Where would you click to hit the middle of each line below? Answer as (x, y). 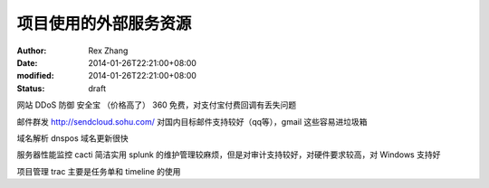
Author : (32, 51)
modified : (35, 76)
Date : (27, 62)
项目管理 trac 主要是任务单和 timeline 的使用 (99, 171)
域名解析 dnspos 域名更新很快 (72, 138)
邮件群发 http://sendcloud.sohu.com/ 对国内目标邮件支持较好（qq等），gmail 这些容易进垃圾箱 (192, 121)
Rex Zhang (108, 51)
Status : (31, 88)
